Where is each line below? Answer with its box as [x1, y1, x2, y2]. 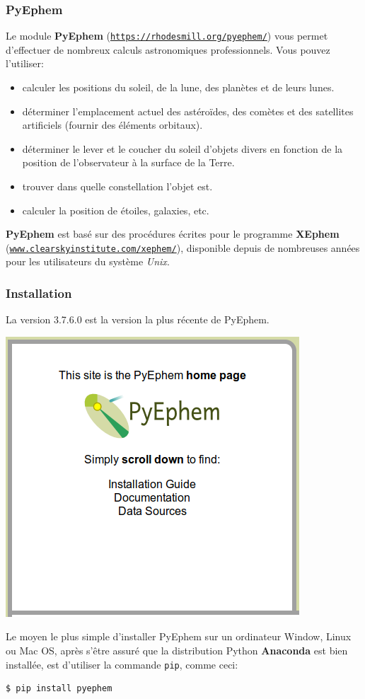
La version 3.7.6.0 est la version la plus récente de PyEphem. [6, 312, 270, 327]
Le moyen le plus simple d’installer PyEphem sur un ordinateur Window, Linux [6, 629, 352, 644]
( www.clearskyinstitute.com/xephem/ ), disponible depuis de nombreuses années [6, 240, 360, 255]
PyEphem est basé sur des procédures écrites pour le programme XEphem [6, 226, 340, 241]
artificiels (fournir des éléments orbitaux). [22, 117, 203, 132]
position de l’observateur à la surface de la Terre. [22, 155, 235, 170]
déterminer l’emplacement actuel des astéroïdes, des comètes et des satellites [22, 103, 354, 118]
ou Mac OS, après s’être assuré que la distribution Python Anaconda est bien [6, 643, 348, 658]
